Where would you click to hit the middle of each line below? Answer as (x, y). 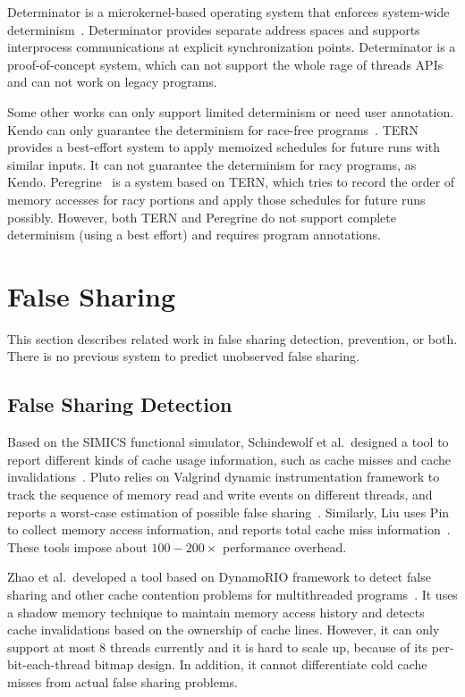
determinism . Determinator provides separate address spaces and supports (214, 29)
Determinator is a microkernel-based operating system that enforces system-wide (228, 12)
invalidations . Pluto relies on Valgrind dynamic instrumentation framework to (224, 477)
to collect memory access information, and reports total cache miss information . (229, 529)
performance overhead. (284, 546)
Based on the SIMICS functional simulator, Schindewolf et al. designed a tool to (228, 442)
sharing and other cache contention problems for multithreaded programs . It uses (232, 594)
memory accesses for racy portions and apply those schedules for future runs (216, 199)
